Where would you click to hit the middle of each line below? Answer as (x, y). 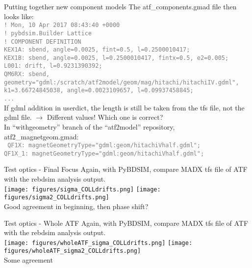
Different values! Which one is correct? (105, 117)
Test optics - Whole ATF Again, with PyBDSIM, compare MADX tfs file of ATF (126, 223)
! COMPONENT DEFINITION (43, 41)
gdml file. (18, 117)
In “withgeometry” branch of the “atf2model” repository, (89, 126)
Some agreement (28, 260)
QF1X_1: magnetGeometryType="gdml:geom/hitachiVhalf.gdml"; (104, 153)
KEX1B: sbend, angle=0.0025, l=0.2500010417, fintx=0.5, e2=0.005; (116, 58)
